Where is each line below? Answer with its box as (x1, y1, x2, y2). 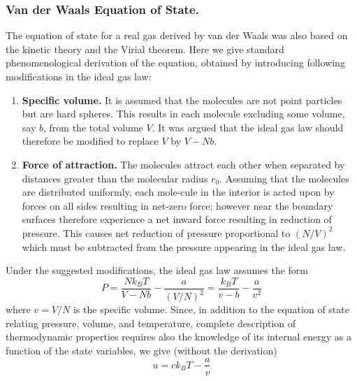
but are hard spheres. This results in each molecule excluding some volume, (22, 106, 345, 121)
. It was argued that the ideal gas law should (152, 120, 344, 134)
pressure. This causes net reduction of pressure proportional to (22, 225, 291, 240)
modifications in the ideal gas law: (6, 69, 152, 83)
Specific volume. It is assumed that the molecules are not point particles (22, 92, 342, 107)
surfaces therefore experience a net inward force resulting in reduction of (22, 212, 332, 227)
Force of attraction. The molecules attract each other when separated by (22, 157, 345, 171)
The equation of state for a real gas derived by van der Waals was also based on (6, 28, 348, 43)
